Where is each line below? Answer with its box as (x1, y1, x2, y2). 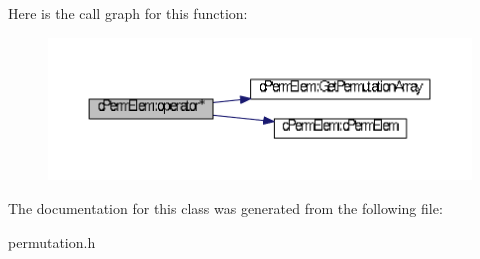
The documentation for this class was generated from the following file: (8, 198, 443, 218)
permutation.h (8, 231, 96, 252)
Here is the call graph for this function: (8, 3, 248, 23)
